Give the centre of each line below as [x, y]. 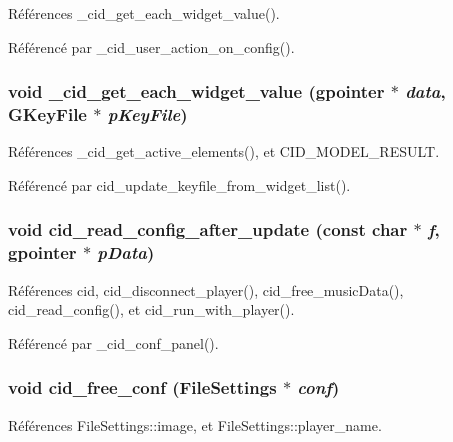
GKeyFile [47, 114]
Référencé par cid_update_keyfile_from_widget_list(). [179, 184]
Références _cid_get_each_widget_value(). [144, 13]
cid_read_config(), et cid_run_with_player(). [151, 309]
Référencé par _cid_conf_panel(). [113, 342]
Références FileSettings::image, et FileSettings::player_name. [195, 424]
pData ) [126, 252]
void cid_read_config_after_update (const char [208, 229]
